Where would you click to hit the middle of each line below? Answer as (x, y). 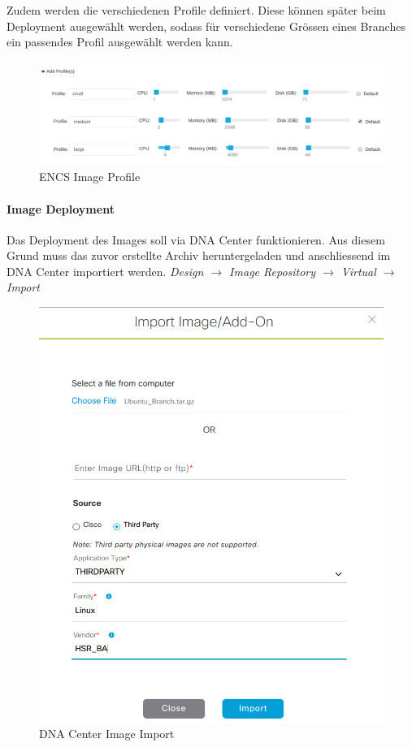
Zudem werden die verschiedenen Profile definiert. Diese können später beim (196, 10)
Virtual (358, 271)
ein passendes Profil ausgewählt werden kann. (120, 42)
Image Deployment (61, 208)
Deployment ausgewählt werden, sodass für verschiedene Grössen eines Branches (206, 26)
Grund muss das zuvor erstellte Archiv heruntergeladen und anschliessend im (199, 255)
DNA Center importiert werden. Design (105, 271)
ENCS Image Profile (90, 177)
